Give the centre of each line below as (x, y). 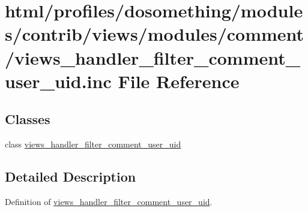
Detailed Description (71, 177)
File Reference (179, 81)
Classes (28, 119)
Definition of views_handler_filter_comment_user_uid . (109, 201)
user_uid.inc (58, 81)
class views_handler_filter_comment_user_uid (93, 144)
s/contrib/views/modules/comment (155, 34)
